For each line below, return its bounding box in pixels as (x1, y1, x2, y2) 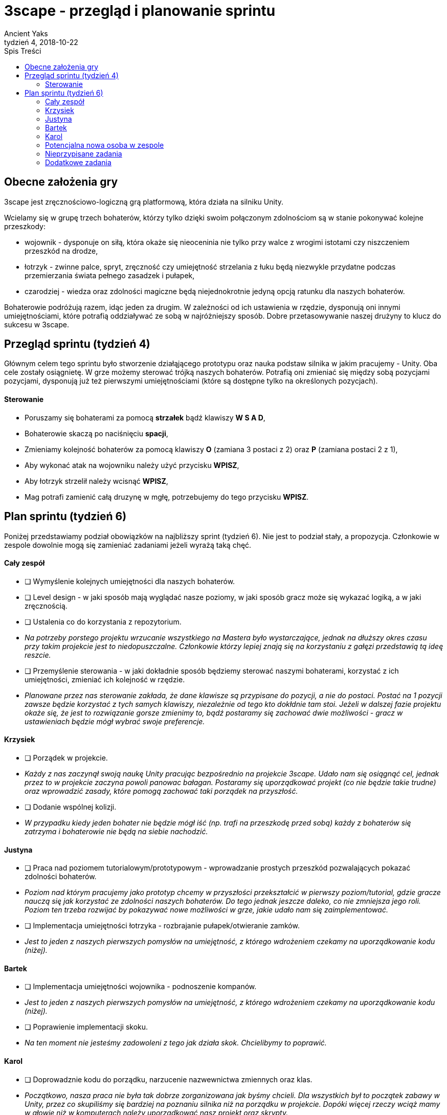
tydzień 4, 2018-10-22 (4, 37, 78, 47)
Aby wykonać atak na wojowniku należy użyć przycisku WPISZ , (25, 460, 239, 470)
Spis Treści (4, 46, 41, 55)
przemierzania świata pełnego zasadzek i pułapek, (25, 271, 195, 280)
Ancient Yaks (4, 29, 48, 38)
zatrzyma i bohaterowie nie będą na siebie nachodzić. (25, 827, 208, 836)
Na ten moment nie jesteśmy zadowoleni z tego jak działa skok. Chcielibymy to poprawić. (25, 1038, 327, 1047)
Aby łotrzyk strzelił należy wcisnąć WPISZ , (25, 476, 168, 485)
